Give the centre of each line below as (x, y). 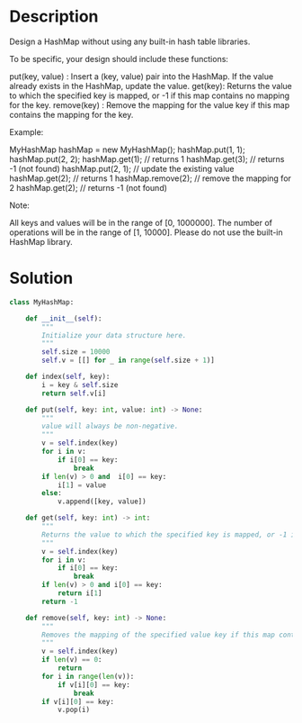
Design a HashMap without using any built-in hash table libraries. (130, 41)
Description (54, 17)
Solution (41, 279)
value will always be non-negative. (110, 426)
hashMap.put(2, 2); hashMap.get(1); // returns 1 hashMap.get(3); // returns (147, 158)
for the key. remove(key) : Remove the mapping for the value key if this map (150, 104)
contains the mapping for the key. (71, 114)
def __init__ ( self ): (64, 318)
